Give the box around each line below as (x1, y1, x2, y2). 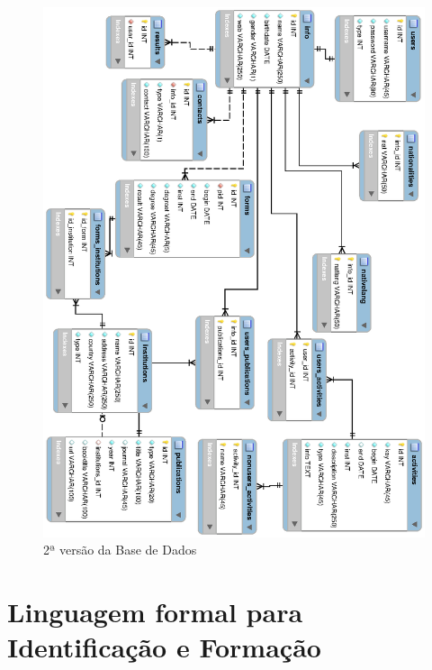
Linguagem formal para (7, 592, 303, 629)
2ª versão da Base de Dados (43, 540, 197, 559)
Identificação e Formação (7, 629, 321, 665)
